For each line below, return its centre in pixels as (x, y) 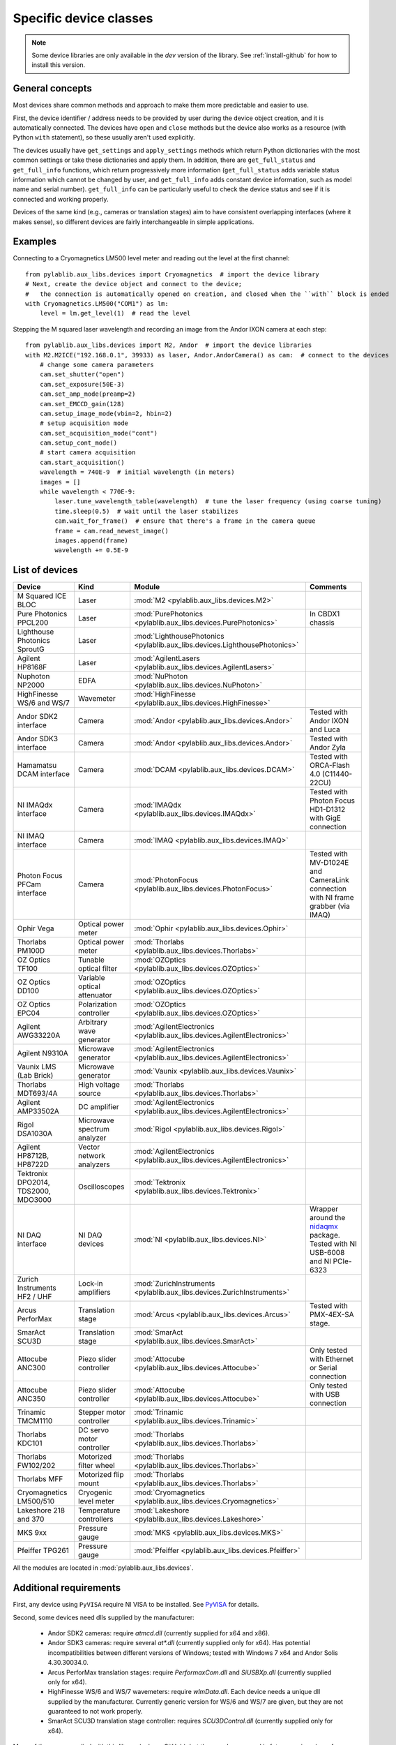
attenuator (95, 995)
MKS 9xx (32, 1533)
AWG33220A (39, 1035)
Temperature (99, 1510)
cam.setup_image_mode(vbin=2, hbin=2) (106, 413)
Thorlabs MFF (40, 1479)
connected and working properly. (61, 199)
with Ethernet (331, 1359)
